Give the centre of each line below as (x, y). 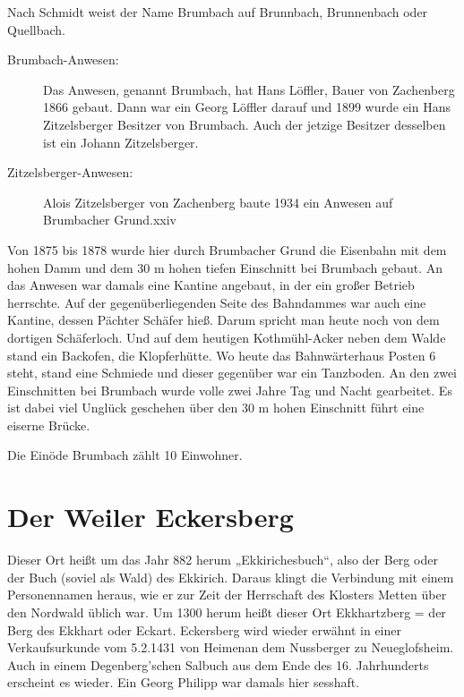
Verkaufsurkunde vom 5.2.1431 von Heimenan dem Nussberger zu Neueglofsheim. (231, 647)
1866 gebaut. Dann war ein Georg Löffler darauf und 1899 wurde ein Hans (247, 107)
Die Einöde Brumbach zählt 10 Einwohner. (125, 455)
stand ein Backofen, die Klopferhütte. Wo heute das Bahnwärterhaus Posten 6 (222, 355)
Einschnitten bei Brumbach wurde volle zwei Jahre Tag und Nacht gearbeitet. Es (230, 390)
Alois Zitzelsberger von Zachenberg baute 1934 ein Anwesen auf (218, 202)
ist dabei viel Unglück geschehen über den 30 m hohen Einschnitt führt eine (216, 408)
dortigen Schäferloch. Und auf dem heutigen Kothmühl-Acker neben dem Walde (227, 337)
